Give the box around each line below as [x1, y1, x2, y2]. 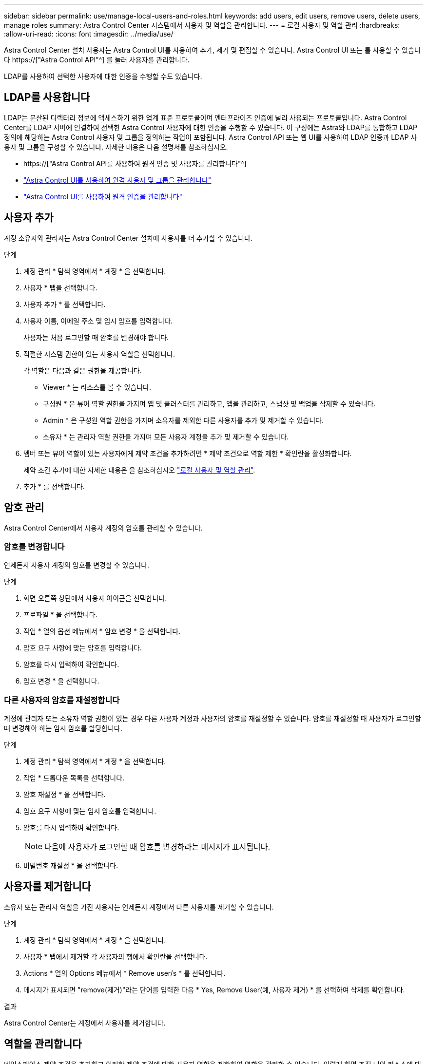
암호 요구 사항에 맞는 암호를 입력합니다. [23, 644, 142, 652]
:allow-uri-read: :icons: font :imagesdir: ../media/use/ [4, 30, 174, 38]
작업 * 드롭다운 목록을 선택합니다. [23, 774, 125, 782]
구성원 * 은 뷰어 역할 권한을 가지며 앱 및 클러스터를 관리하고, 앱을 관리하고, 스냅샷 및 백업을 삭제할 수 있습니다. [43, 399, 376, 408]
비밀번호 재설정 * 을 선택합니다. [23, 861, 118, 870]
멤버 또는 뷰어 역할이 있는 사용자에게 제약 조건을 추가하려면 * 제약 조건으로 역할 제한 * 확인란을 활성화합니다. [23, 449, 352, 457]
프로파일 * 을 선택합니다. [23, 610, 97, 619]
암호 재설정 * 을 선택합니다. [23, 790, 106, 799]
